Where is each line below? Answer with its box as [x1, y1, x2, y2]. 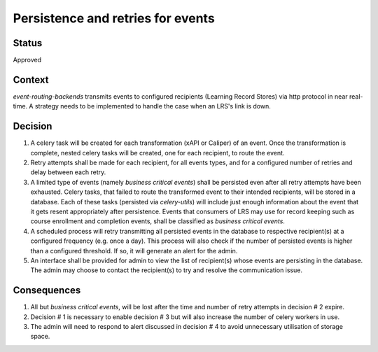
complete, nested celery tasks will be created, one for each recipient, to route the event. [30, 148, 285, 157]
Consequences [13, 284, 81, 297]
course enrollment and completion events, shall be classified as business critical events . [30, 217, 285, 225]
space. [30, 332, 50, 341]
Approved [13, 56, 42, 64]
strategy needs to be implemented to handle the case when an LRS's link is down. [34, 102, 271, 111]
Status [13, 37, 43, 49]
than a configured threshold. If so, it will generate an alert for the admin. [30, 246, 238, 255]
